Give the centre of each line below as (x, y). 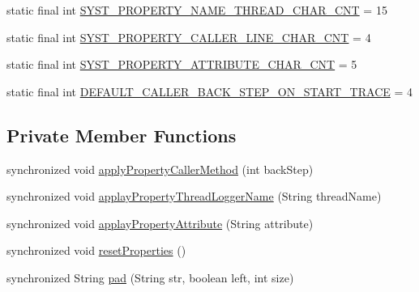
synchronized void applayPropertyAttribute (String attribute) (160, 223)
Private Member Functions (122, 135)
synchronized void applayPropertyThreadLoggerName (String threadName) (194, 196)
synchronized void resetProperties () (96, 250)
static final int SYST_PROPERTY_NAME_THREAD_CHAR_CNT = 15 (197, 10)
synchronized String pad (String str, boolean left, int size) (150, 277)
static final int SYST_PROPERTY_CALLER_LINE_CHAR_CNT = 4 (189, 37)
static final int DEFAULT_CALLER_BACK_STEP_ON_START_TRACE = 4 (210, 91)
